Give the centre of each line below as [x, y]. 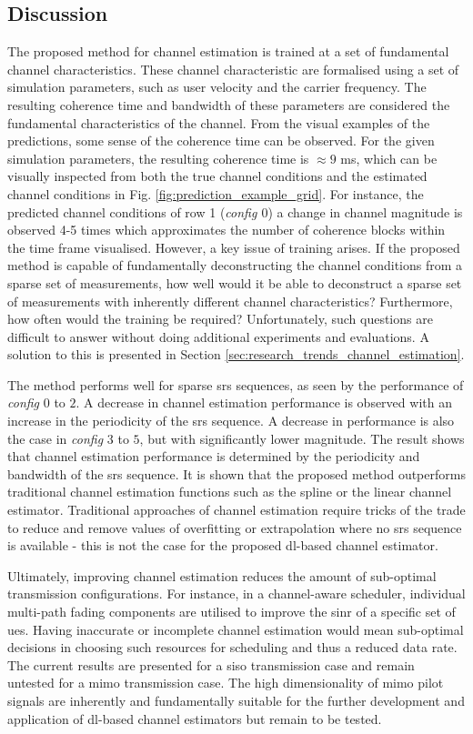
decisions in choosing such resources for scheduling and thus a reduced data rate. [232, 647]
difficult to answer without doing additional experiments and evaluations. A [218, 336]
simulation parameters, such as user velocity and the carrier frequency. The [217, 87]
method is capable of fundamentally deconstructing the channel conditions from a [235, 265]
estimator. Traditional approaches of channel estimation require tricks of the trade [236, 510]
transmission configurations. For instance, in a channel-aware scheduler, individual [236, 593]
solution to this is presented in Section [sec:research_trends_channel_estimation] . [236, 354]
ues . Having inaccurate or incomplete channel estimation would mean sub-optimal [236, 629]
